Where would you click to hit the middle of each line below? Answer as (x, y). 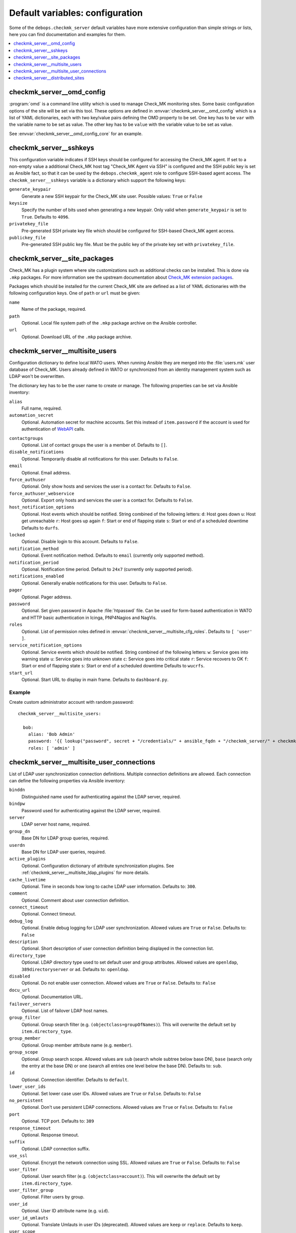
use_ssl (18, 1156)
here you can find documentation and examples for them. (67, 34)
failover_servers (30, 1004)
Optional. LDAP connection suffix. (56, 1149)
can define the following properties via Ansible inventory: (67, 781)
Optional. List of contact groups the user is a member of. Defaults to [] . (94, 445)
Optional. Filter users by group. (53, 1197)
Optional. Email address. (46, 472)
